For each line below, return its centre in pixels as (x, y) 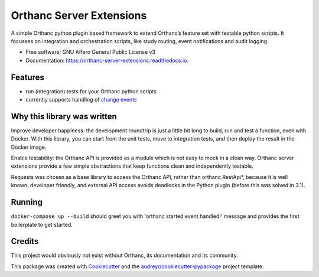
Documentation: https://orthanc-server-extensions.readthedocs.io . (107, 60)
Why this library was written (64, 116)
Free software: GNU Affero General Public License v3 (91, 52)
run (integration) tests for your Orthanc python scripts (91, 91)
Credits (25, 241)
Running (27, 202)
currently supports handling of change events (81, 100)
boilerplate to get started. (42, 224)
